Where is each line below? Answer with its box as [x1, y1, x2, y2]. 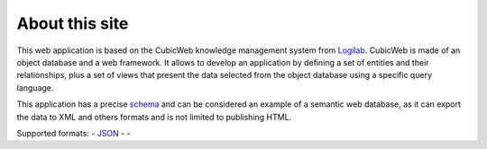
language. [16, 82, 54, 93]
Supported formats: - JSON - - [16, 127, 131, 138]
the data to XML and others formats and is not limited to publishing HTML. [16, 111, 292, 122]
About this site [16, 13, 129, 33]
